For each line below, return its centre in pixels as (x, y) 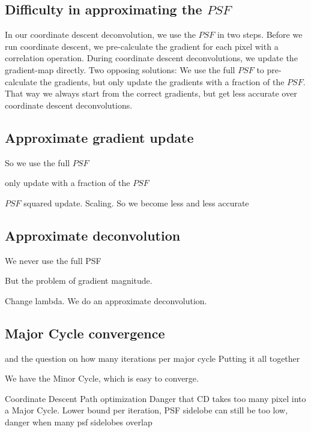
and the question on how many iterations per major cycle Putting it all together (152, 358)
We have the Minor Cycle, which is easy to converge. (102, 378)
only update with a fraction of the (68, 183)
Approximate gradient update (99, 137)
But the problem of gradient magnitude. (79, 280)
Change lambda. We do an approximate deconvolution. (106, 300)
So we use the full (38, 162)
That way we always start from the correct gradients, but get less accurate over (151, 93)
